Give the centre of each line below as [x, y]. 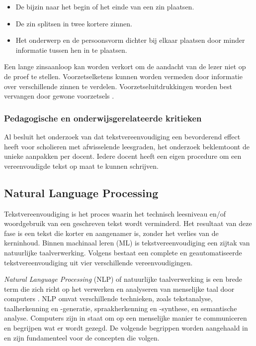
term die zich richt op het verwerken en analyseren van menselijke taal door [119, 288]
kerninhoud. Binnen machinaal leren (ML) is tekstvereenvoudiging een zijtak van [127, 243]
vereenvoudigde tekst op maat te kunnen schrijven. [81, 166]
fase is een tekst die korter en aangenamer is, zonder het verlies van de [111, 233]
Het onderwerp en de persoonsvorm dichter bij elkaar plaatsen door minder [130, 40]
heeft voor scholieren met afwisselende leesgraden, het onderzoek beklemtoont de [127, 146]
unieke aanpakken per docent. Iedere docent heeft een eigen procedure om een [123, 156]
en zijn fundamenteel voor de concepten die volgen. [82, 337]
